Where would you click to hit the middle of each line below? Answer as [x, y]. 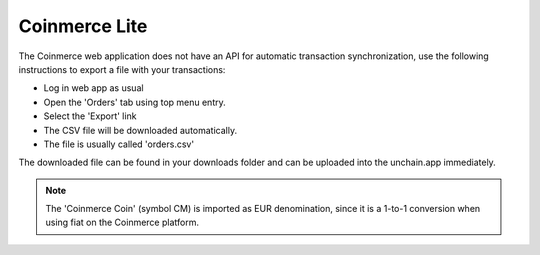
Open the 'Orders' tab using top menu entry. [134, 102]
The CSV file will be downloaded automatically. [140, 130]
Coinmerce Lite [83, 26]
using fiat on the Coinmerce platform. [122, 222]
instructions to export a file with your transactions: [122, 69]
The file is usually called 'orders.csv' [119, 144]
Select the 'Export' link [90, 116]
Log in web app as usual [93, 88]
